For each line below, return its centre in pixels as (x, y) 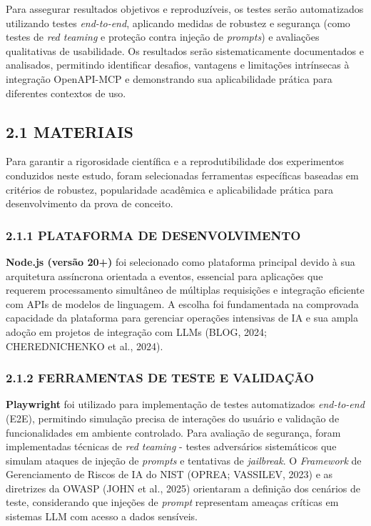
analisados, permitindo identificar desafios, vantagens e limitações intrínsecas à (178, 65)
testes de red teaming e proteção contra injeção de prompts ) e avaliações (163, 37)
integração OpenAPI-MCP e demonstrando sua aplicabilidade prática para (169, 78)
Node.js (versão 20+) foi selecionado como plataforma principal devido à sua (181, 261)
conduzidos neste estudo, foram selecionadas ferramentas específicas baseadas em (182, 175)
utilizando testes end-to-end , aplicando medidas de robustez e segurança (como (178, 23)
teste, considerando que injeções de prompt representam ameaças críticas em (172, 502)
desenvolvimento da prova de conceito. (90, 203)
